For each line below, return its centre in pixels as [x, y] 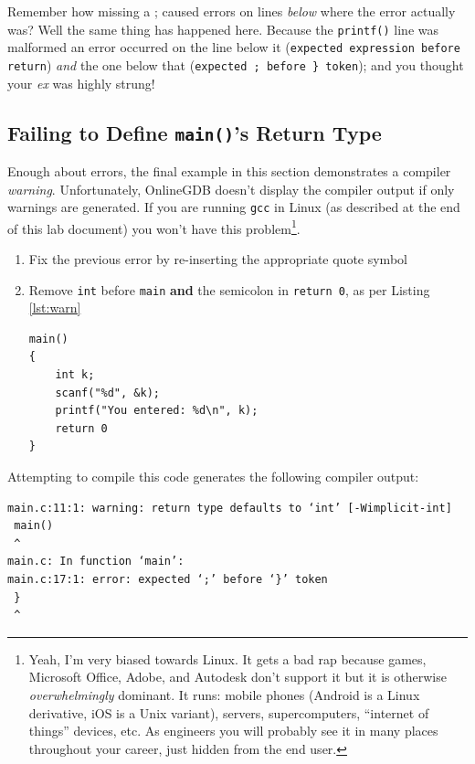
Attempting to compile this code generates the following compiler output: [213, 477]
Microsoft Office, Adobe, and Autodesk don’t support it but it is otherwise [237, 677]
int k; [75, 375]
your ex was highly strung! [81, 83]
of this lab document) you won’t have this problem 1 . [154, 227]
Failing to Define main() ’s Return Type [195, 132]
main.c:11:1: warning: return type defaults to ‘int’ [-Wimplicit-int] [230, 508]
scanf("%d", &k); [107, 393]
